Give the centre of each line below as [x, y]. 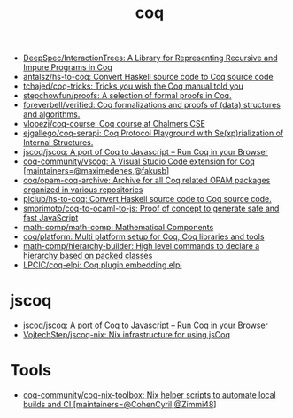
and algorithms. [51, 114]
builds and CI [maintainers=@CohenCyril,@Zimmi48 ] [120, 405]
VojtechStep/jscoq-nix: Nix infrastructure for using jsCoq [127, 335]
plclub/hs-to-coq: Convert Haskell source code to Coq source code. [147, 199]
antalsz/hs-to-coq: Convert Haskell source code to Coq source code [148, 77]
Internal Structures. [58, 143]
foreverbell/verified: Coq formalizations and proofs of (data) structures [152, 105]
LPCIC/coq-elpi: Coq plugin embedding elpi [102, 265]
